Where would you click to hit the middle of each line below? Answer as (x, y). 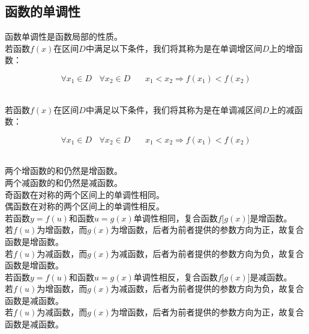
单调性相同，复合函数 (175, 218)
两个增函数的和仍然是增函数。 (64, 171)
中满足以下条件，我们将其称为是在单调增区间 (174, 48)
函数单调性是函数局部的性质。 (64, 36)
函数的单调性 (43, 11)
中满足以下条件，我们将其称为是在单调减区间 (174, 109)
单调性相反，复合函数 (175, 277)
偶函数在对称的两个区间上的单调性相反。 (85, 206)
